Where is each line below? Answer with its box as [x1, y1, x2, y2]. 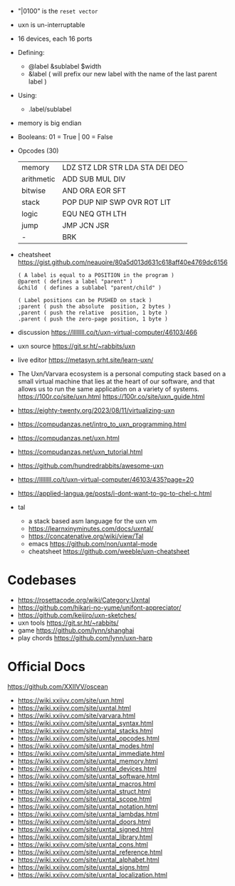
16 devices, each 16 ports [17, 34, 93, 43]
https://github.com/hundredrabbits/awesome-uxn [17, 461, 164, 470]
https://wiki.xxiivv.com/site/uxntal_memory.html [17, 757, 158, 765]
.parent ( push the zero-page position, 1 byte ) [17, 316, 169, 323]
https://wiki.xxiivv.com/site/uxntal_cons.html [17, 840, 148, 849]
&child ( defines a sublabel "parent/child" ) [17, 284, 162, 291]
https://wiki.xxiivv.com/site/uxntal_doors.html [17, 817, 151, 826]
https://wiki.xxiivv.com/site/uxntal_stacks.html [17, 726, 153, 735]
